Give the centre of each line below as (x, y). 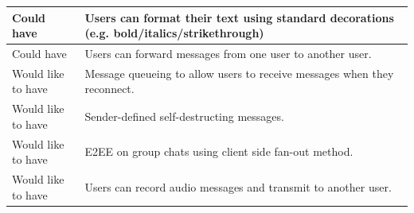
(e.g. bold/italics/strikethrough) (174, 33)
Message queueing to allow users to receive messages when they (239, 73)
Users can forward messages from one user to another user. (228, 53)
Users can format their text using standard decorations (239, 17)
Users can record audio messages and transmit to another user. (238, 186)
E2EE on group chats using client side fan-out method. (219, 151)
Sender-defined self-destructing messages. (184, 116)
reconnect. (109, 89)
